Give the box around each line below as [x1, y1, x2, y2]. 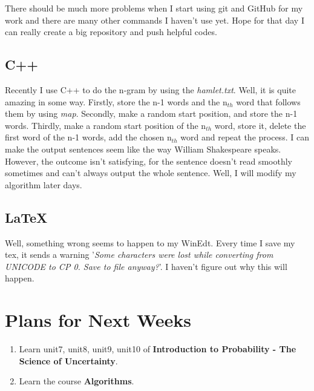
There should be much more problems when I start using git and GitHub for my [5, 2, 303, 14]
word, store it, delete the [214, 119, 306, 131]
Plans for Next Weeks [5, 307, 191, 332]
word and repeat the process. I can [180, 131, 309, 143]
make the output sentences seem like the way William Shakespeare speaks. [5, 142, 281, 155]
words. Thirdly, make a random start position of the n [5, 119, 206, 131]
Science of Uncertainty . [19, 354, 118, 367]
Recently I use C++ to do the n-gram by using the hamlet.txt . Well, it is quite [5, 83, 296, 96]
